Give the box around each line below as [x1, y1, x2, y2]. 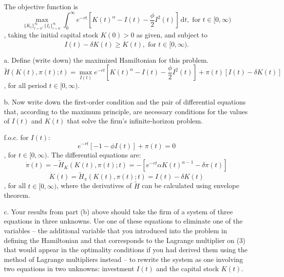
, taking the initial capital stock [4, 29, 98, 39]
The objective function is [4, 1, 78, 11]
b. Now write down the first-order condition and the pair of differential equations [4, 97, 246, 107]
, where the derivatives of [57, 180, 132, 190]
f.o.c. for [4, 132, 29, 142]
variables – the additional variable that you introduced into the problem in [4, 225, 227, 235]
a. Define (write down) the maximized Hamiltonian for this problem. [4, 54, 209, 65]
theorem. [4, 190, 30, 200]
